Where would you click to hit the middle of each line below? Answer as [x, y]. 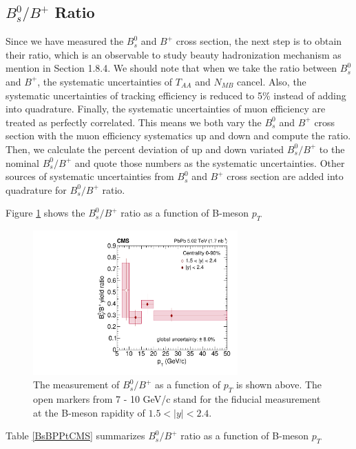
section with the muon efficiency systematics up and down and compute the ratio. [178, 136]
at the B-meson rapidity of [89, 412]
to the [332, 149]
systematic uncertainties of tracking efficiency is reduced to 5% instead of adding [176, 95]
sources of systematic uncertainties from [90, 176]
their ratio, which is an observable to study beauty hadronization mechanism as [174, 54]
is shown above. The [279, 385]
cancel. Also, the [272, 81]
